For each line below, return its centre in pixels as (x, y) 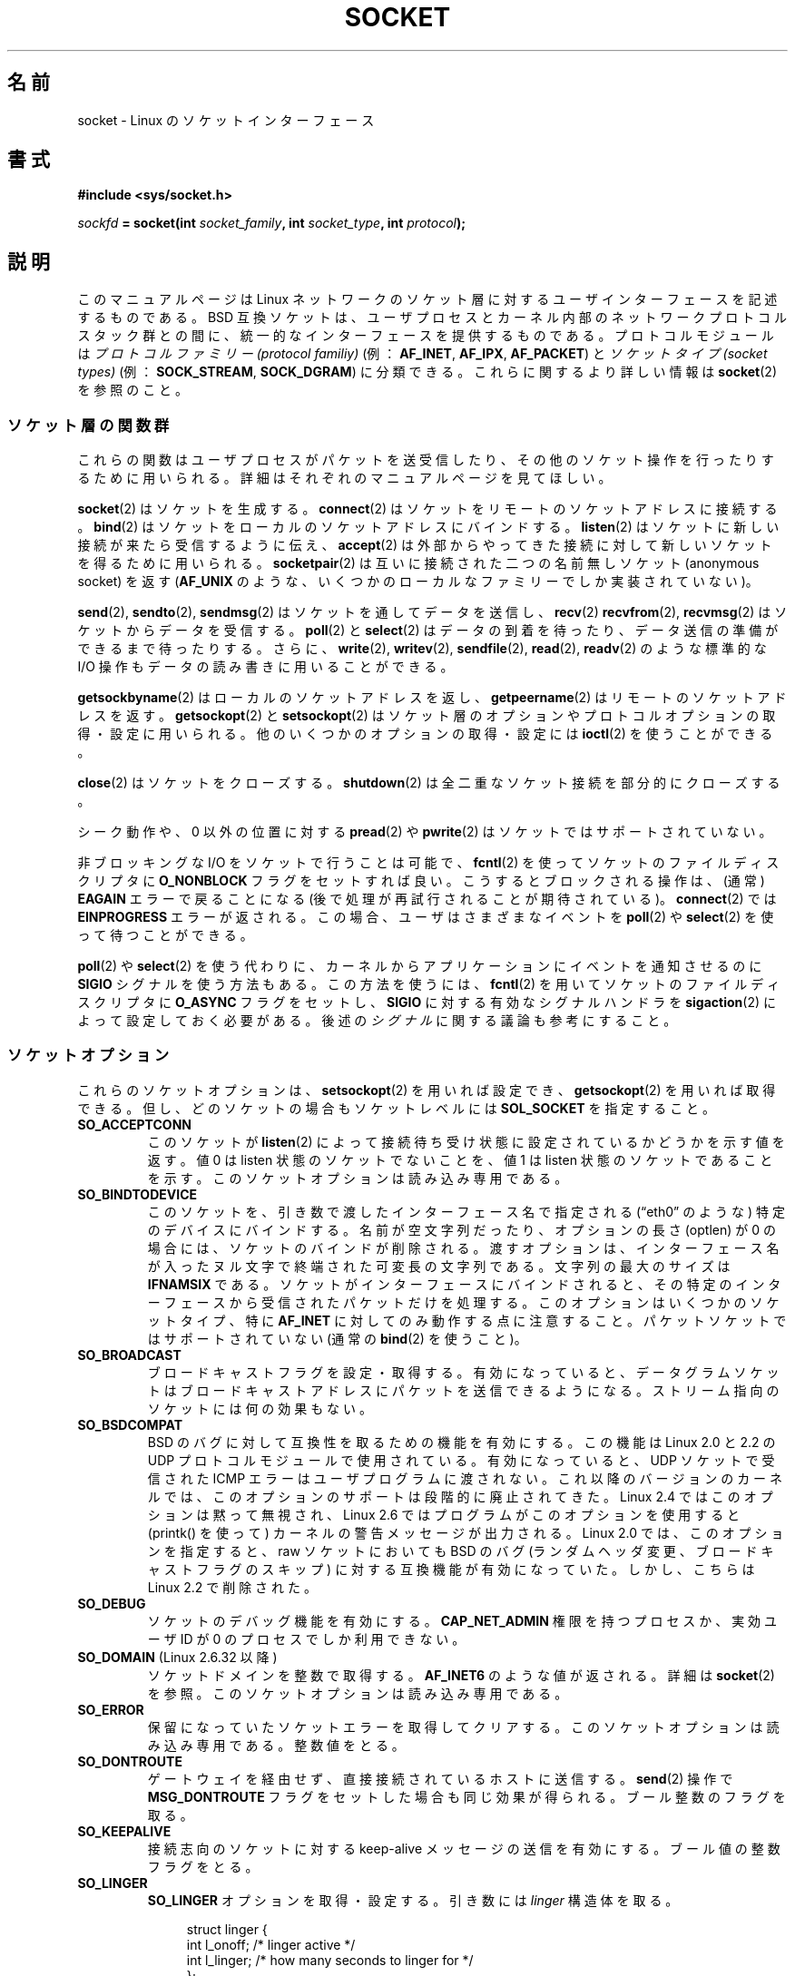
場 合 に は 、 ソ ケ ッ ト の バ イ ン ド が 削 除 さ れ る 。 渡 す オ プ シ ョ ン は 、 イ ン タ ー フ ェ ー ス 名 (463, 1247)
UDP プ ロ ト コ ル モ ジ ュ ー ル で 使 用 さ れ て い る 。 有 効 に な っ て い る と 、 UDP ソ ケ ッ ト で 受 (461, 1460)
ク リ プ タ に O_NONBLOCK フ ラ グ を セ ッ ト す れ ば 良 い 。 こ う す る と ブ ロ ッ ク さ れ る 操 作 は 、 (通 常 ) (421, 881)
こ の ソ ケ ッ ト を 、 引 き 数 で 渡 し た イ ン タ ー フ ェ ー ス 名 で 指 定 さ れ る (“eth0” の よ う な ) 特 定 (466, 1211)
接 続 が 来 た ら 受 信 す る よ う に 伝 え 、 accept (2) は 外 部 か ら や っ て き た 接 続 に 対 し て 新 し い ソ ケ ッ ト (425, 545)
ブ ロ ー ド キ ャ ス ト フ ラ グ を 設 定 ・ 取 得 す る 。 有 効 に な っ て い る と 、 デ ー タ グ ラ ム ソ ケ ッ (463, 1372)
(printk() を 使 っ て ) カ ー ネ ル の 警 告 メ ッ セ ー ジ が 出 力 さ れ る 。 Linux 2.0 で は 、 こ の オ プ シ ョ (466, 1532)
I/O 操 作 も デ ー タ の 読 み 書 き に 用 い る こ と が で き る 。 (265, 667)
